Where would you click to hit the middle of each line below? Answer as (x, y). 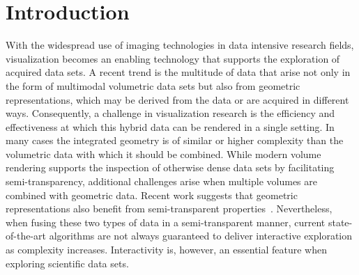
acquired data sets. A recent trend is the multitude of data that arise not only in (178, 72)
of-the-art (26, 236)
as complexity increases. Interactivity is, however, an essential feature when (167, 250)
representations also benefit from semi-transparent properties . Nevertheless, (169, 209)
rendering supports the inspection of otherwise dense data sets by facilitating (170, 167)
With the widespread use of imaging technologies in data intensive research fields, (180, 45)
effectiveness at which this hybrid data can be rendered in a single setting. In (170, 126)
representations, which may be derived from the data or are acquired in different (177, 99)
